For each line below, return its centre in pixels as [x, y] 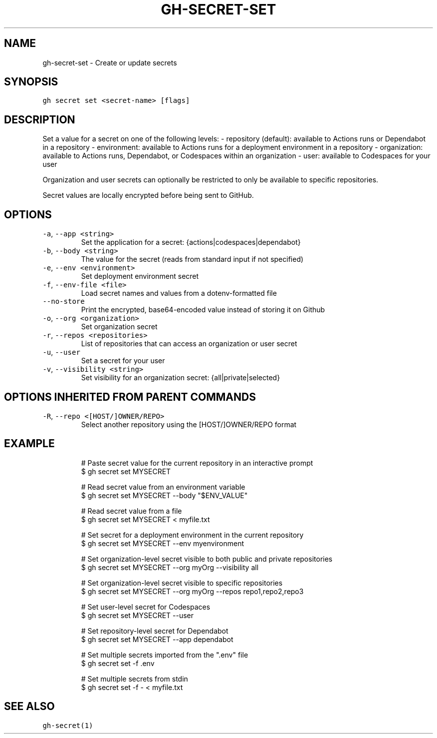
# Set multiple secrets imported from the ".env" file [165, 655]
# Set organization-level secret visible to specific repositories [182, 583]
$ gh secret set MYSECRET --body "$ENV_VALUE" [164, 495]
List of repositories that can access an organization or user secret [189, 344]
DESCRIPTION [40, 119]
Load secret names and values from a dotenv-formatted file [179, 293]
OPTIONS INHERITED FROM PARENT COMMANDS [130, 397]
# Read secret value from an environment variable [163, 487]
